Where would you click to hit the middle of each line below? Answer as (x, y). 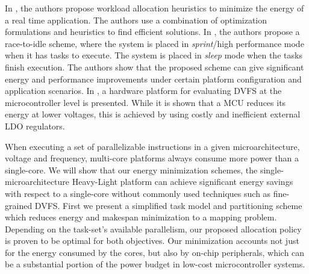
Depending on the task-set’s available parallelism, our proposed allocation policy (153, 229)
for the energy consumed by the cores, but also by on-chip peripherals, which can (155, 252)
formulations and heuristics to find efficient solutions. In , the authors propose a (152, 32)
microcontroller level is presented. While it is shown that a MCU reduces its (145, 102)
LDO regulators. (35, 126)
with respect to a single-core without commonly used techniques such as (138, 193)
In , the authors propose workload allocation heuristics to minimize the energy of (154, 8)
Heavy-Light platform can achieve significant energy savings (183, 182)
